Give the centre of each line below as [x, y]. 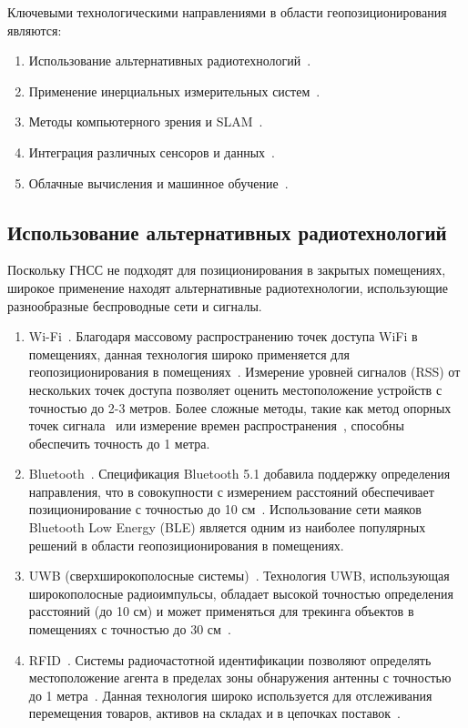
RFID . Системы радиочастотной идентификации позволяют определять [230, 659]
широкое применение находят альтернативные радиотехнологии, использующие [228, 287]
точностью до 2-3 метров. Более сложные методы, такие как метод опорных [240, 407]
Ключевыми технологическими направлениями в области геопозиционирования [227, 12]
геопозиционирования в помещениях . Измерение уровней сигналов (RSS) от [244, 372]
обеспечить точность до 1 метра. [119, 443]
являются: [35, 30]
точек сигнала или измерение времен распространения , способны [216, 425]
